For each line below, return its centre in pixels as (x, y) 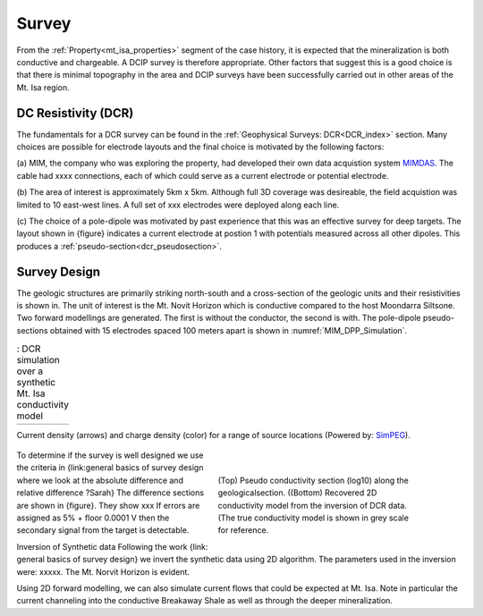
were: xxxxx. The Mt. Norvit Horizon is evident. (103, 571)
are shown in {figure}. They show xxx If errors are (108, 505)
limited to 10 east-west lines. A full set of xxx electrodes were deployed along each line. (178, 205)
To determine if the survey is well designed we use (110, 455)
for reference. (243, 530)
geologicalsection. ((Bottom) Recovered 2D (297, 493)
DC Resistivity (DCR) (75, 113)
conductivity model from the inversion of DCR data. (312, 505)
